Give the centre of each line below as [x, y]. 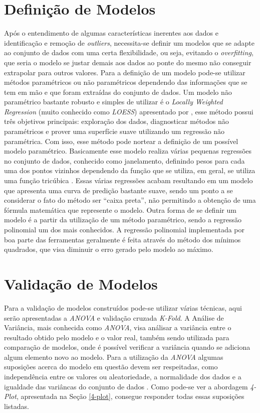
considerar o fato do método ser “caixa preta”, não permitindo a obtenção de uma [130, 200]
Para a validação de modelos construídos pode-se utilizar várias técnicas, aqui [123, 307]
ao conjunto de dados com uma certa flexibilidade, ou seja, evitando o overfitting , [129, 52]
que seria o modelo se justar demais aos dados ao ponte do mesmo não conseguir [128, 62]
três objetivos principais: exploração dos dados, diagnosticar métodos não [116, 121]
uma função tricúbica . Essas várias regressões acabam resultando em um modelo [128, 180]
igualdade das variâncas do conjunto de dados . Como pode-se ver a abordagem [126, 386]
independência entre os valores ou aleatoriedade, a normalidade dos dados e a [123, 377]
